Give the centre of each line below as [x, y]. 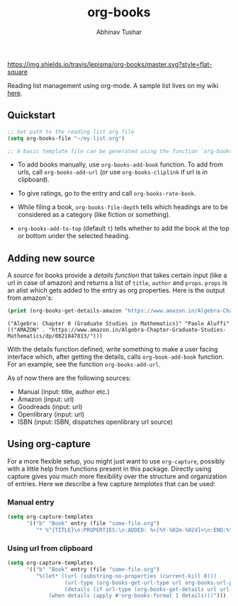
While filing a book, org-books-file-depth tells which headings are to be [123, 207]
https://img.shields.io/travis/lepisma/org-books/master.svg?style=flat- [110, 64]
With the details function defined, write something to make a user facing [113, 349]
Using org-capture [49, 444]
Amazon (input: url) [46, 399]
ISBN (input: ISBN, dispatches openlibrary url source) [95, 422]
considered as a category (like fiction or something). [94, 215]
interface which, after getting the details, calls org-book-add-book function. [116, 357]
